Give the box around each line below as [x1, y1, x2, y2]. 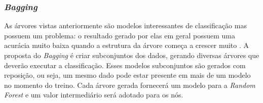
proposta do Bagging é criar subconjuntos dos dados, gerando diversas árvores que [4, 50, 259, 60]
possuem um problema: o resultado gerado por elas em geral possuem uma [4, 30, 236, 40]
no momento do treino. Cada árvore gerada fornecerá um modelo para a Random [4, 79, 255, 90]
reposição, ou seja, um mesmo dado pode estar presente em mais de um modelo [4, 70, 251, 80]
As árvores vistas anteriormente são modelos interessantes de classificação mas [4, 20, 247, 31]
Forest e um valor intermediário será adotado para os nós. [4, 89, 183, 100]
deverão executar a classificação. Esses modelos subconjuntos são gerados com [4, 60, 246, 70]
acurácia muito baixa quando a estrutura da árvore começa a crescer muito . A [4, 40, 249, 50]
